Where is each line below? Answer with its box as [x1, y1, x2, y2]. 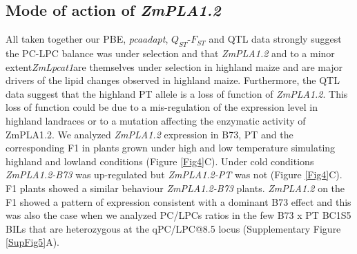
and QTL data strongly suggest [209, 32, 342, 46]
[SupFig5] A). [6, 235, 60, 249]
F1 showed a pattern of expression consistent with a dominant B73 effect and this [6, 194, 351, 209]
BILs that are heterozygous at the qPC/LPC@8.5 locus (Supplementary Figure [6, 221, 341, 235]
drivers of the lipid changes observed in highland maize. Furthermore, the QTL [6, 73, 340, 87]
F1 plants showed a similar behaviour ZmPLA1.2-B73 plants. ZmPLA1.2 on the [6, 180, 345, 195]
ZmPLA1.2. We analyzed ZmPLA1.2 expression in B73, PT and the [6, 127, 293, 141]
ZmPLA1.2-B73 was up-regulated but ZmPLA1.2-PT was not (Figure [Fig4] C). [6, 167, 342, 182]
